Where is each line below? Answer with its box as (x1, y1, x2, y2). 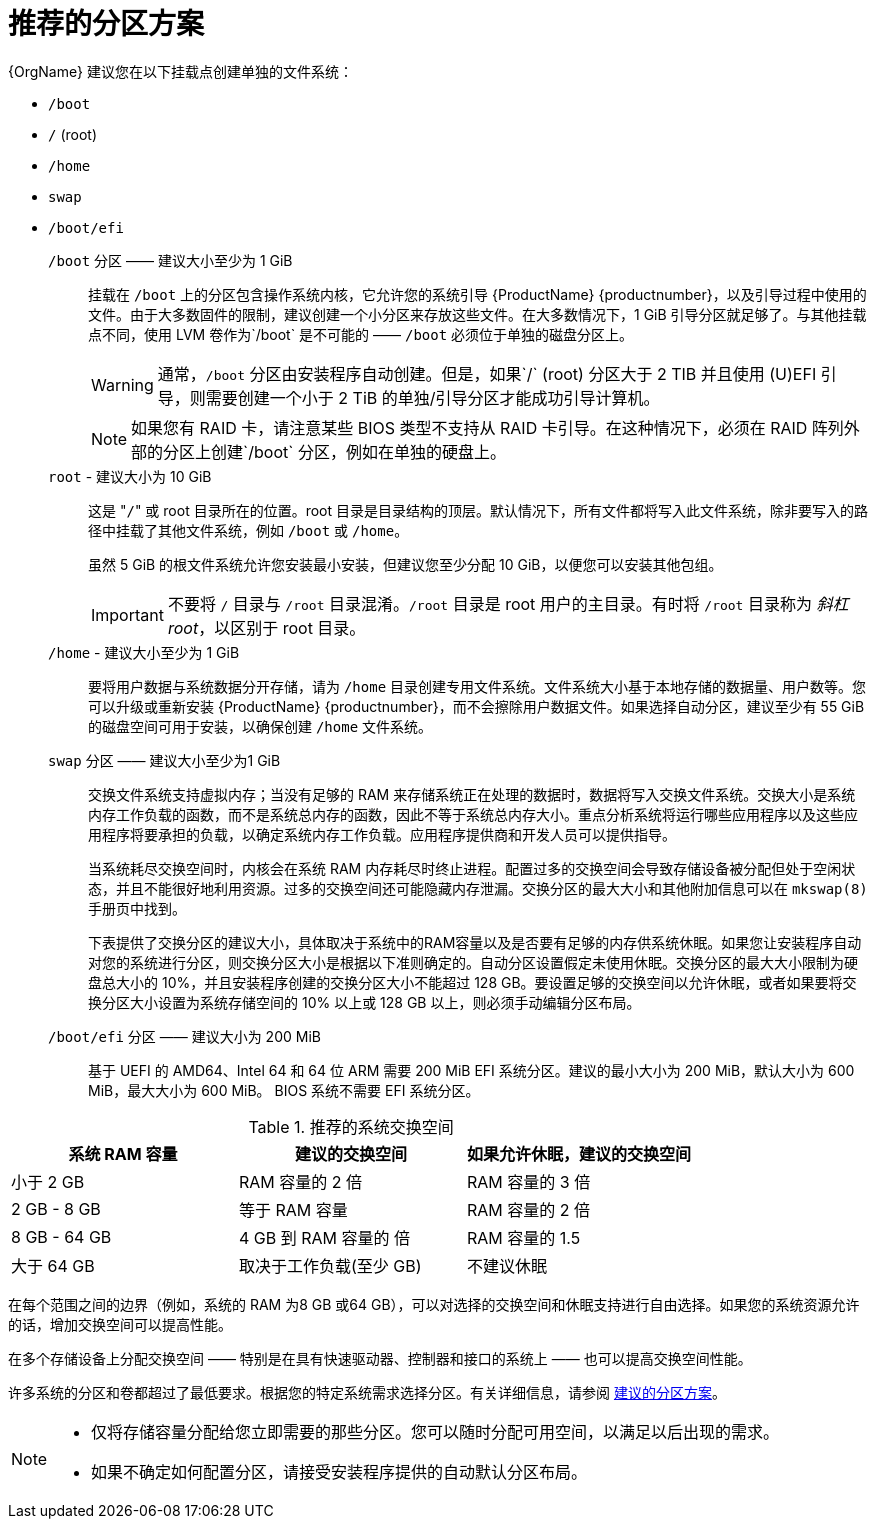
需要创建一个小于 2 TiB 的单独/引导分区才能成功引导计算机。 (205, 387, 660, 408)
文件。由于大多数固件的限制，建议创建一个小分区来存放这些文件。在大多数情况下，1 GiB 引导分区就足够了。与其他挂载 (88, 305, 867, 323)
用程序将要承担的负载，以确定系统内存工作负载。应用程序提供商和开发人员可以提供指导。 (88, 825, 676, 843)
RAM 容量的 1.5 (467, 1227, 581, 1248)
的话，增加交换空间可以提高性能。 (8, 1315, 232, 1333)
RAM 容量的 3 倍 (467, 1171, 591, 1192)
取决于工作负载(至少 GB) (239, 1255, 422, 1276)
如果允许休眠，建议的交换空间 (467, 1143, 692, 1164)
